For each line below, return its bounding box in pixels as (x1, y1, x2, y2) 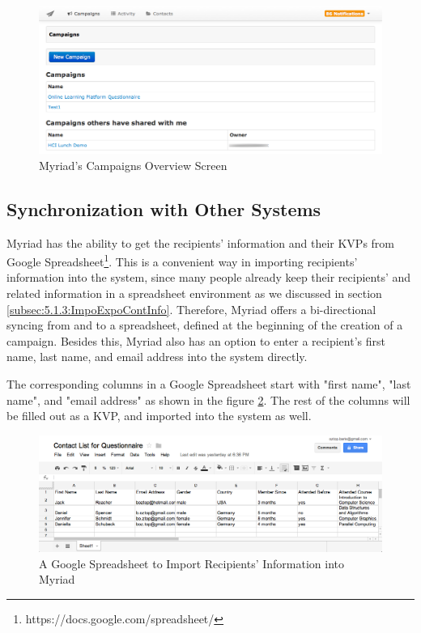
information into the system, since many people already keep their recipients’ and (6, 269, 411, 286)
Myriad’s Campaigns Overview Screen (39, 156, 228, 173)
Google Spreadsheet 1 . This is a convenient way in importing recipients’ (6, 251, 358, 270)
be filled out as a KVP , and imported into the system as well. (6, 407, 312, 424)
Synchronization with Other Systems (6, 196, 321, 221)
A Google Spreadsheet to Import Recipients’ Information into (39, 554, 345, 571)
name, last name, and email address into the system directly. (6, 348, 308, 365)
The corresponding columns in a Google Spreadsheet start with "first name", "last (6, 375, 411, 392)
